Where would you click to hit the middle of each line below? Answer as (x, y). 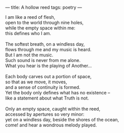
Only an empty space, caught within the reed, (53, 109)
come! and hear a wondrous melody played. (51, 125)
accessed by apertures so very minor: (45, 114)
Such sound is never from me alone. (43, 60)
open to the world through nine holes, (45, 23)
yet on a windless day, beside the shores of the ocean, (62, 120)
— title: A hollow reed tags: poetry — (44, 7)
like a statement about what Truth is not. (47, 98)
